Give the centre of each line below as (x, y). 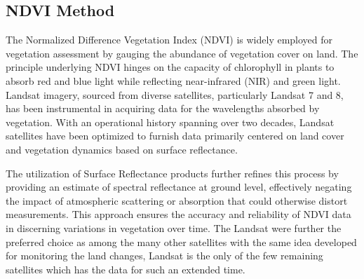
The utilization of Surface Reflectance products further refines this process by (172, 173)
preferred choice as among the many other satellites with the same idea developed (181, 241)
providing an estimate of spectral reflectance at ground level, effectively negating (179, 187)
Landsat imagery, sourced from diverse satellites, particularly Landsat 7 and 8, (175, 94)
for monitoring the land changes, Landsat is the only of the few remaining (164, 256)
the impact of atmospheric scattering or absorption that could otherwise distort (177, 200)
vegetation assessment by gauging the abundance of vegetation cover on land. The (182, 53)
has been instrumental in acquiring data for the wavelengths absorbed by (163, 108)
